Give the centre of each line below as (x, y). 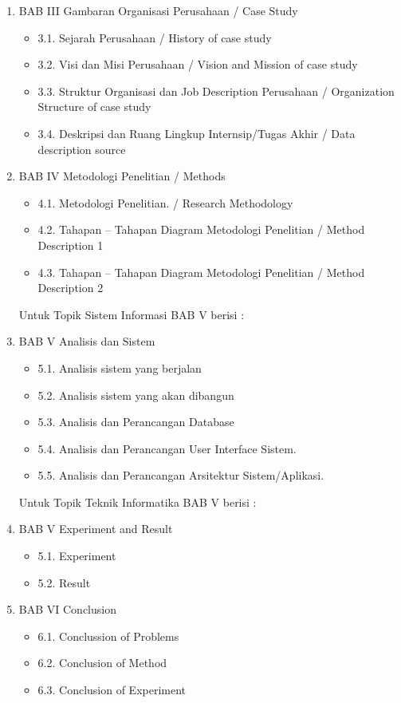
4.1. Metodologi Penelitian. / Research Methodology (165, 202)
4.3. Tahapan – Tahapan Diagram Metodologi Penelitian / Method (201, 272)
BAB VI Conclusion (67, 609)
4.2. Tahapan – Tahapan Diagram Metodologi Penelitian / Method (201, 229)
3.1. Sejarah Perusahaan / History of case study (155, 37)
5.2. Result (64, 582)
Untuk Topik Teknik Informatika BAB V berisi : (138, 502)
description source (82, 149)
